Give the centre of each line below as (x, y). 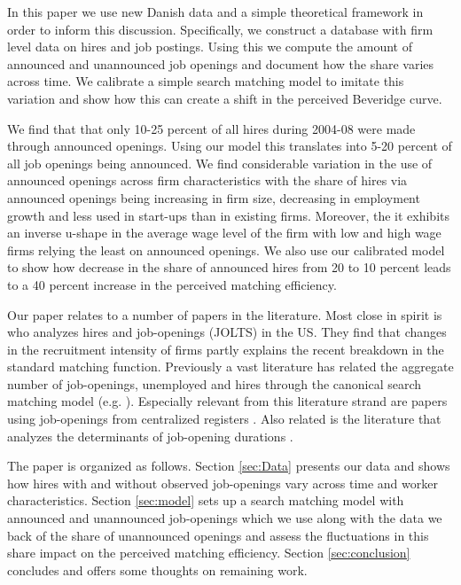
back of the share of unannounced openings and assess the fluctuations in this (218, 535)
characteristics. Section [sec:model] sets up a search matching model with (206, 500)
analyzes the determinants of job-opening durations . (150, 436)
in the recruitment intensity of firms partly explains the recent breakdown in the (226, 349)
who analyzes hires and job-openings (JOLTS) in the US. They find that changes (227, 332)
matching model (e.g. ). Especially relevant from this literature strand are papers (227, 401)
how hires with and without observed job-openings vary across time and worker (223, 483)
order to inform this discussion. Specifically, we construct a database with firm (220, 29)
